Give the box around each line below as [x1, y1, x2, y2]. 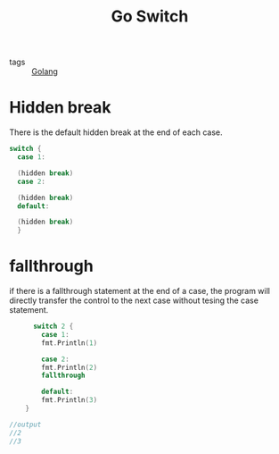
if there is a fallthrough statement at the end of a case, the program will [9, 286, 270, 297]
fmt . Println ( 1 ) [41, 338, 98, 348]
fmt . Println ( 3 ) [41, 396, 98, 405]
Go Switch [111, 6, 189, 27]
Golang [31, 66, 58, 77]
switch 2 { [32, 322, 74, 332]
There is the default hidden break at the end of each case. [9, 127, 223, 138]
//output [9, 420, 42, 429]
